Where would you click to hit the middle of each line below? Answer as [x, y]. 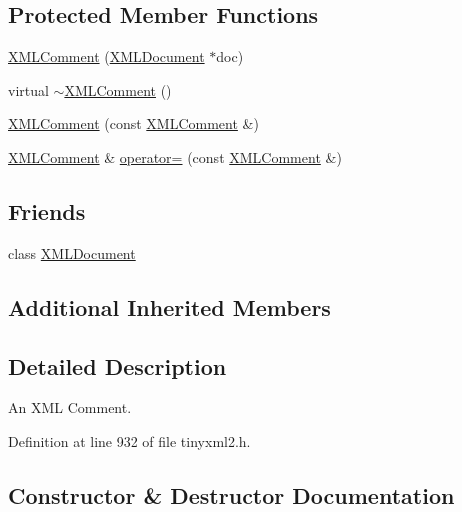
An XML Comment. [70, 407]
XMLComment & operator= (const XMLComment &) [175, 156]
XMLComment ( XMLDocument [106, 56]
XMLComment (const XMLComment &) [133, 123]
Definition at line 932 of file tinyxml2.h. [129, 440]
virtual [28, 89]
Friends [47, 210]
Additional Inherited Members [169, 306]
